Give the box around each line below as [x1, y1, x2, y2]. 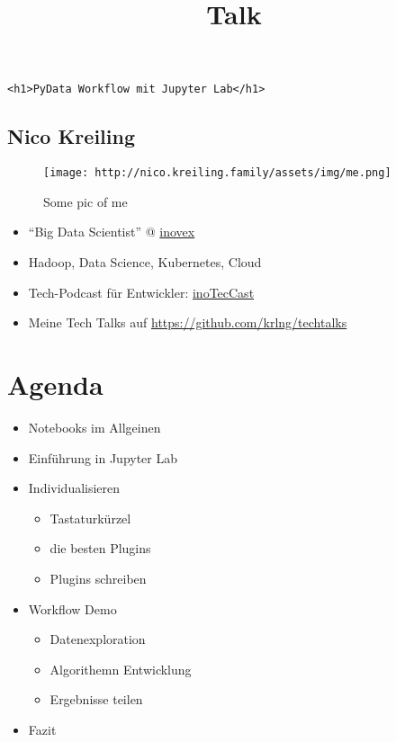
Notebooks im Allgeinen [28, 417, 161, 436]
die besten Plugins [49, 539, 151, 558]
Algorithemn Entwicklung [49, 659, 192, 678]
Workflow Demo [28, 599, 117, 618]
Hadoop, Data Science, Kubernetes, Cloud [28, 253, 262, 272]
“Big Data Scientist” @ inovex [28, 222, 195, 241]
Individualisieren [28, 478, 121, 497]
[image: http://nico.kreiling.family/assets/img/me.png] [43, 166, 391, 180]
